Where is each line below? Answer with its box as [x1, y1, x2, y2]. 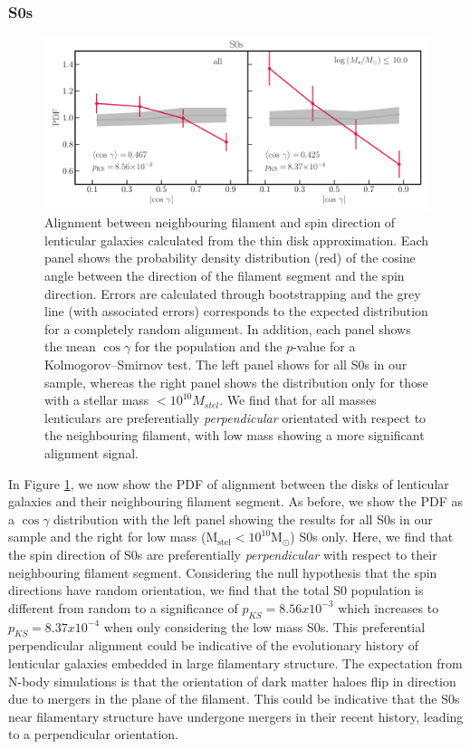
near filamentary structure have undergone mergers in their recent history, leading [8, 706, 464, 725]
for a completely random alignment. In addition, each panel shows [44, 319, 411, 338]
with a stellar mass [44, 390, 149, 409]
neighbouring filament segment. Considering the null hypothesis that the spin [8, 562, 437, 581]
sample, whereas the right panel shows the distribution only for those [44, 372, 428, 391]
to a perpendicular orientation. [8, 725, 178, 744]
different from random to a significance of [8, 598, 238, 617]
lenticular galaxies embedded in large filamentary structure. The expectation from [8, 653, 463, 672]
